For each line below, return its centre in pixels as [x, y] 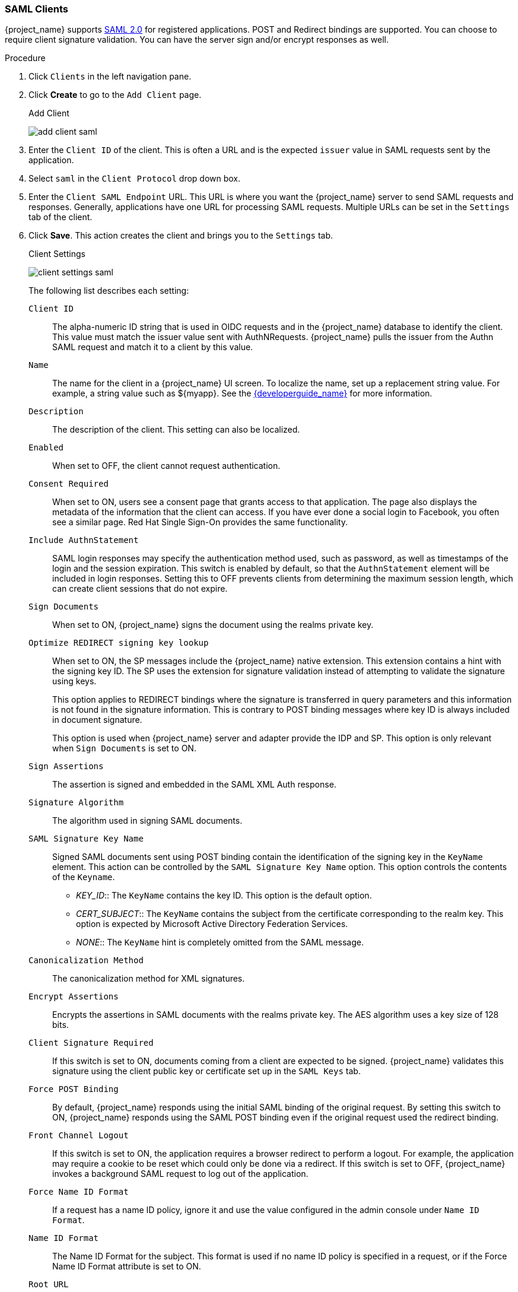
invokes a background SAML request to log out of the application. [180, 1174]
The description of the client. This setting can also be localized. [176, 430]
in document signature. [97, 720]
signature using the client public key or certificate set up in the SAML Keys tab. [206, 1071]
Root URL [49, 1285]
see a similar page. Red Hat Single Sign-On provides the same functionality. [200, 522]
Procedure [25, 58]
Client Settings [57, 254]
